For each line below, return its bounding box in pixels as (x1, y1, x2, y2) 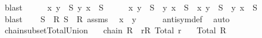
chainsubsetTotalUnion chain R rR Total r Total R (4, 24, 226, 36)
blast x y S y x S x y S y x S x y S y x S (4, 1, 258, 13)
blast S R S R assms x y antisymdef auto (4, 12, 230, 25)
